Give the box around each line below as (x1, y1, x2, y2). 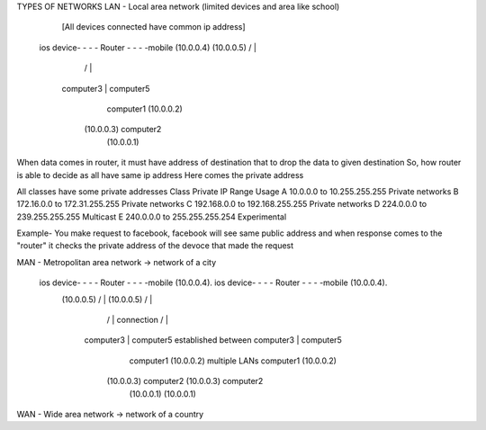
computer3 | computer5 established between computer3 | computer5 (84, 335, 342, 345)
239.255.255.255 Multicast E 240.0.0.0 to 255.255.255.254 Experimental (16, 211, 287, 222)
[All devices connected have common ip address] (61, 22, 247, 32)
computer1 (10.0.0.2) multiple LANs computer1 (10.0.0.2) (129, 355, 337, 366)
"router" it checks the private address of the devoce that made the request (16, 240, 294, 251)
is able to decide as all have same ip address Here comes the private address (16, 169, 304, 180)
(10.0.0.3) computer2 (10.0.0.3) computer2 (106, 376, 264, 387)
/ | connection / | (106, 315, 168, 326)
